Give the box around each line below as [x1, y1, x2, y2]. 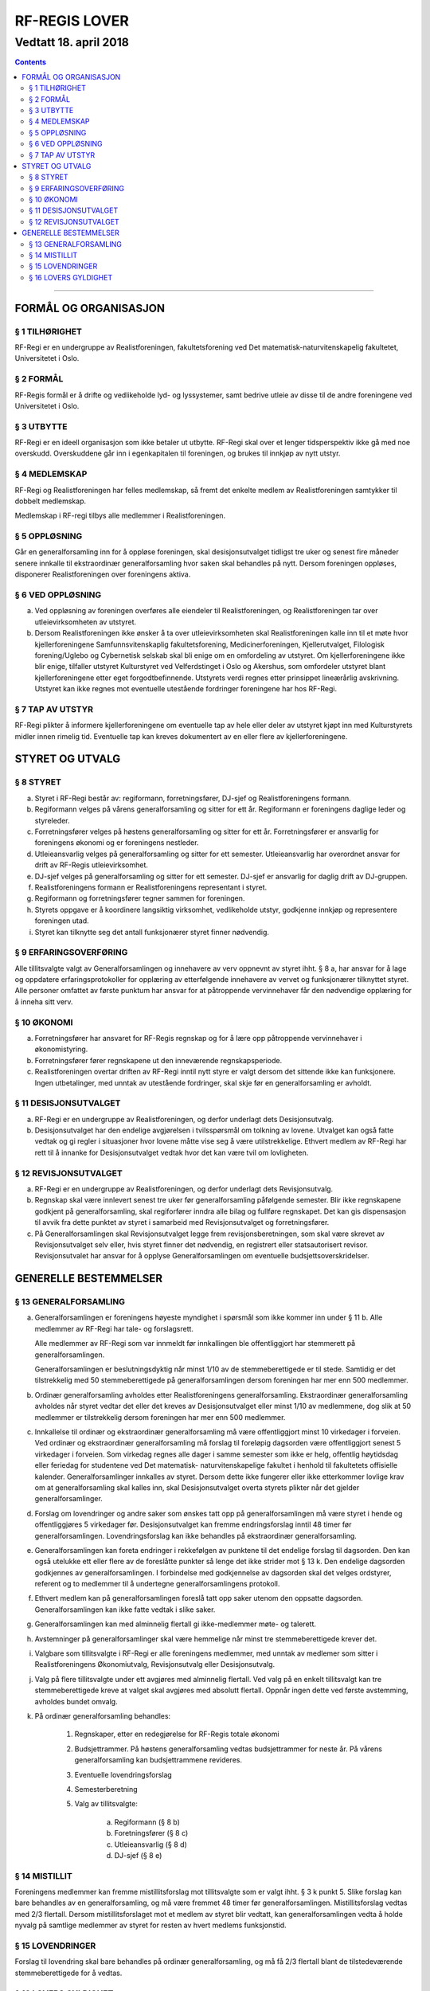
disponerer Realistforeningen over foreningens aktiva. [14, 569, 191, 579]
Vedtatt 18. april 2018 [14, 35, 129, 49]
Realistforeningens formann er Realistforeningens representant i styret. [34, 882, 268, 892]
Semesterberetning [74, 1784, 139, 1793]
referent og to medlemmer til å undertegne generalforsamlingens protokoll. [34, 1579, 280, 1589]
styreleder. [34, 816, 71, 825]
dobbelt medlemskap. [14, 496, 87, 506]
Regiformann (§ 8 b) [114, 1817, 181, 1827]
